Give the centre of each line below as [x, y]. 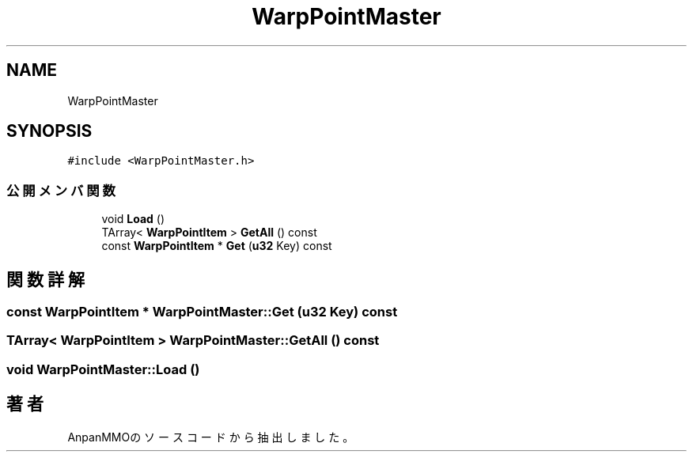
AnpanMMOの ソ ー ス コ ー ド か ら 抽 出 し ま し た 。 [211, 437]
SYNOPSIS [49, 131]
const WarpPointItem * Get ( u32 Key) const [217, 246]
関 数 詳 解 [45, 279]
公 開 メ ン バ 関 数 [61, 190]
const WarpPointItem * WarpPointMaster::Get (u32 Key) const [202, 312]
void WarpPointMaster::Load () [103, 369]
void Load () [133, 219]
